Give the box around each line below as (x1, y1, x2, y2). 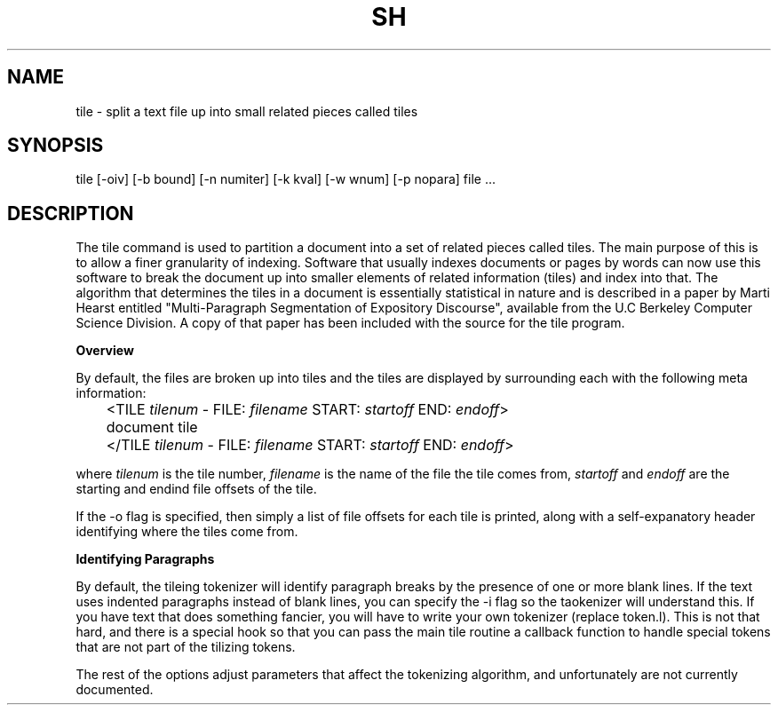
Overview (75, 343, 134, 359)
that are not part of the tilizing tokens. (75, 639, 296, 655)
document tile (106, 418, 198, 437)
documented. (75, 682, 154, 698)
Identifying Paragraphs (75, 551, 215, 567)
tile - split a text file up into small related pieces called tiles (75, 103, 418, 119)
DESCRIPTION (7, 202, 134, 225)
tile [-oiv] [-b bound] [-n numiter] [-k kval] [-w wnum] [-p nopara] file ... (75, 171, 496, 187)
